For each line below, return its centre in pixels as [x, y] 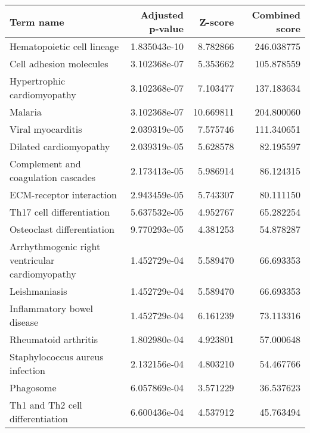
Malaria [26, 112]
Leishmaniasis [38, 291]
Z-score [217, 21]
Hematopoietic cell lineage [64, 46]
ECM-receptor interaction [63, 194]
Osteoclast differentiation [62, 229]
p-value [166, 28]
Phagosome [33, 387]
